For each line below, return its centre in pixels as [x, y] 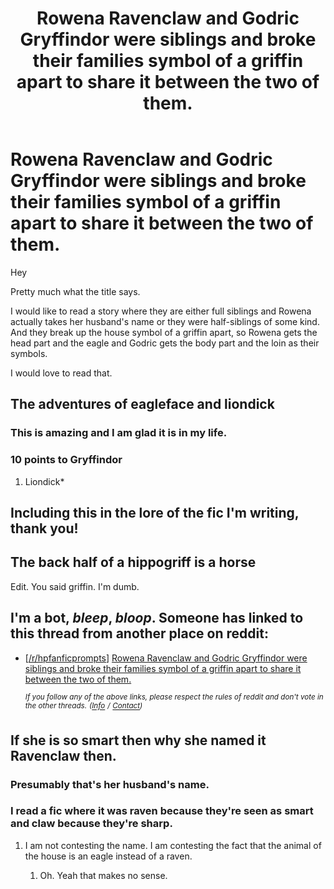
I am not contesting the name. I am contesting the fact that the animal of [173, 845]
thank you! [44, 528]
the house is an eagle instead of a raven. [108, 856]
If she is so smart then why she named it [138, 740]
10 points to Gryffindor [66, 460]
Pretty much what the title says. [75, 291]
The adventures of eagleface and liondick [142, 404]
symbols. [29, 353]
